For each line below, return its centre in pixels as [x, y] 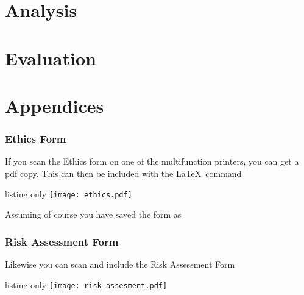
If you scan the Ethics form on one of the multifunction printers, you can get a [152, 161]
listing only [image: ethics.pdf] [69, 194]
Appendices [55, 105]
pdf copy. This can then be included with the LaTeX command [123, 173]
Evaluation [51, 58]
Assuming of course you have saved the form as [93, 214]
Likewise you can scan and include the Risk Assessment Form [120, 264]
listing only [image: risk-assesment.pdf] [86, 284]
